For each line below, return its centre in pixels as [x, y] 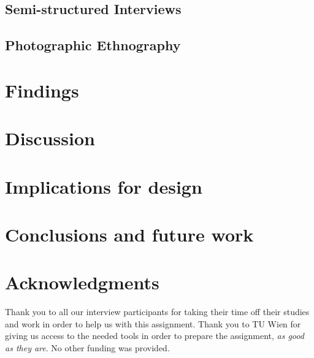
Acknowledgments [82, 282]
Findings [42, 90]
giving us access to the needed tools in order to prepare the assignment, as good [155, 336]
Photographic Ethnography [93, 45]
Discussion [50, 138]
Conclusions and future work [129, 234]
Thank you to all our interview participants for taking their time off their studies [157, 312]
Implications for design [104, 186]
